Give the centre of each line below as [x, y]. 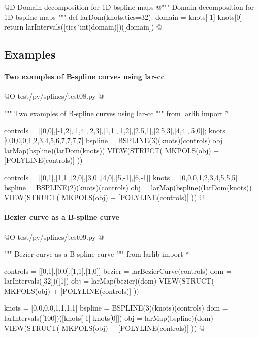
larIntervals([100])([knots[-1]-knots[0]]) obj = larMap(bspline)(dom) [109, 318]
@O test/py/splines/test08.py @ [54, 96]
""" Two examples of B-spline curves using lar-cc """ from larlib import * [117, 113]
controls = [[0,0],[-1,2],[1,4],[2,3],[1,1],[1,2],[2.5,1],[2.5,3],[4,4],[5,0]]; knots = [119, 130]
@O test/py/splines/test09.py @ [54, 236]
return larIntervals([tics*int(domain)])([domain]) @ [83, 27]
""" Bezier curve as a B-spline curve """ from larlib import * [97, 254]
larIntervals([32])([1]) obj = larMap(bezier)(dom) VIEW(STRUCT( [109, 281]
